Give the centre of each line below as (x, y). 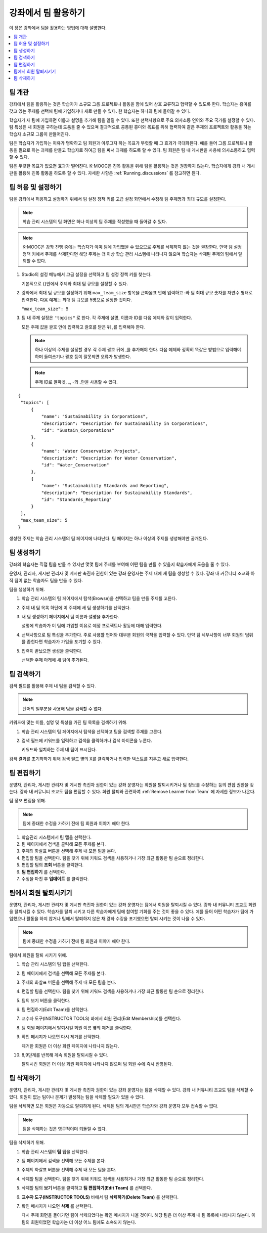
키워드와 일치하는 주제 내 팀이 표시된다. (59, 750)
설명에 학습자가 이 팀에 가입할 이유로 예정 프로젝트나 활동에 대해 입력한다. (92, 626)
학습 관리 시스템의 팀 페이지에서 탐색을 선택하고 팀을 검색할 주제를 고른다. (92, 731)
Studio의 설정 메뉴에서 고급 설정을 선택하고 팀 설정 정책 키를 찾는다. (87, 274)
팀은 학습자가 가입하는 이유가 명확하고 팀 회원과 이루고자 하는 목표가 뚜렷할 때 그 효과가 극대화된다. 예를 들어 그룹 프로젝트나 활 (131, 143)
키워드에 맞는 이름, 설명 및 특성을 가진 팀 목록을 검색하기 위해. (68, 723)
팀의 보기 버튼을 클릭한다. (46, 1000)
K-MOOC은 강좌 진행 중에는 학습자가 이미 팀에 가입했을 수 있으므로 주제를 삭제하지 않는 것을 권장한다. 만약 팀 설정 (132, 247)
